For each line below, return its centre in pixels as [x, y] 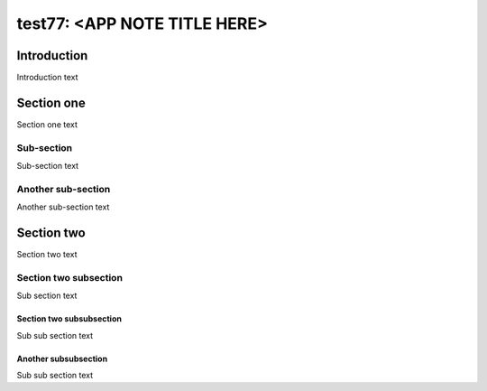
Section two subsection [70, 277]
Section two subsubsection [69, 319]
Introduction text [47, 78]
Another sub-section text [63, 207]
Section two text [47, 255]
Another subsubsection [62, 358]
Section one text [47, 124]
